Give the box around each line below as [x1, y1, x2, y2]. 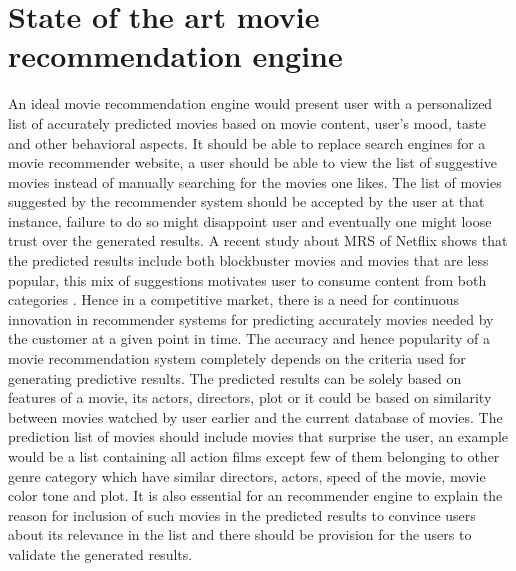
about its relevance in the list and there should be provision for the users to [8, 524, 472, 545]
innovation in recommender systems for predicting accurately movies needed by [8, 308, 494, 329]
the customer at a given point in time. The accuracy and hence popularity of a [8, 328, 491, 349]
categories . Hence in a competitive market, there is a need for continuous [8, 289, 460, 310]
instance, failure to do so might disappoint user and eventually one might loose [8, 210, 492, 231]
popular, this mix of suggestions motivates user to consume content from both [8, 269, 487, 290]
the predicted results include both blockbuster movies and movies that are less [8, 250, 489, 271]
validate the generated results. [8, 543, 193, 564]
